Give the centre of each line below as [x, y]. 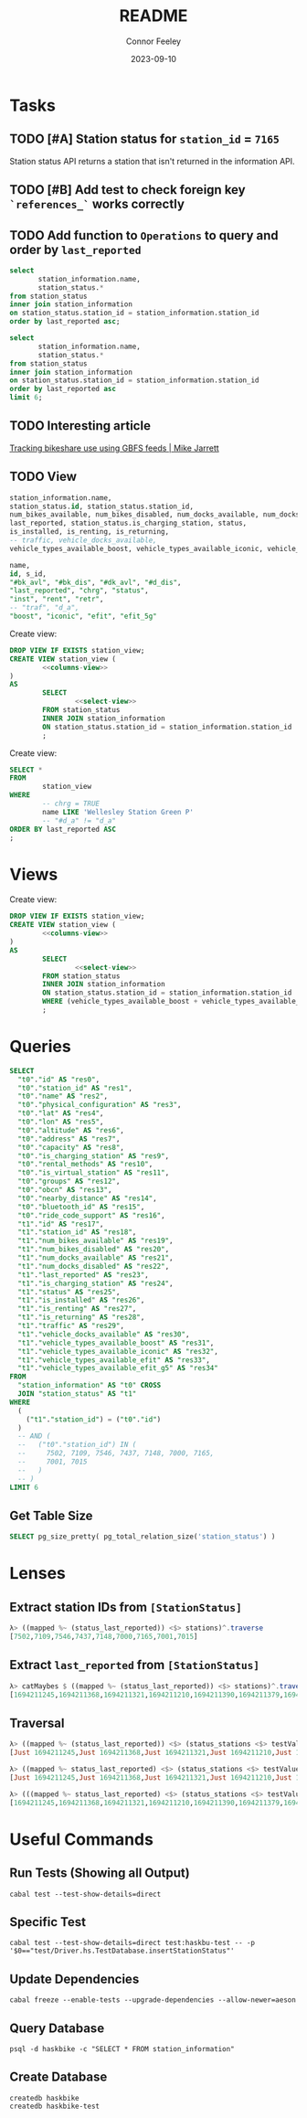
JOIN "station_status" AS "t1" [77, 1394]
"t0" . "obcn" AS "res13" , [65, 1190]
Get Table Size [51, 1515]
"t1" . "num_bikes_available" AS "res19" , [95, 1241]
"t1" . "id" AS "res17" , [61, 1224]
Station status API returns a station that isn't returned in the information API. [152, 161]
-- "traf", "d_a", [44, 608]
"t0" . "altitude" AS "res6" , [71, 1130]
